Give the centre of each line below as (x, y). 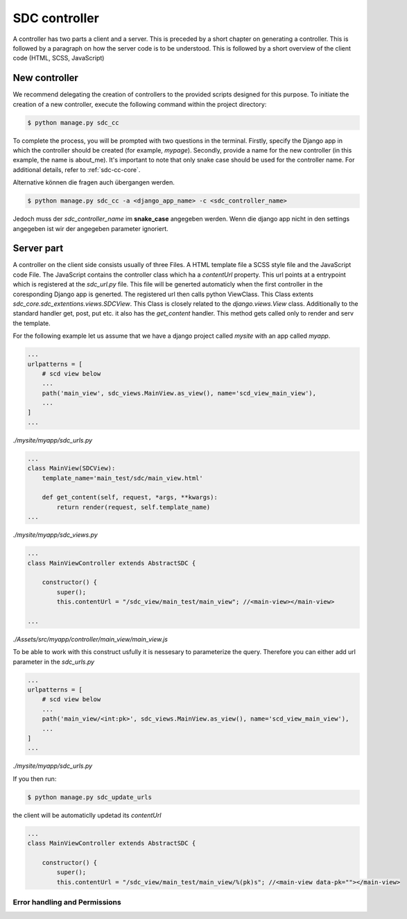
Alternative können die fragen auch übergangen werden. (94, 182)
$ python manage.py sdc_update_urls (90, 797)
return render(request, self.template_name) (133, 507)
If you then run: (35, 779)
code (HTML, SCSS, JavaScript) (59, 58)
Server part (38, 249)
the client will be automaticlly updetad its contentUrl (87, 815)
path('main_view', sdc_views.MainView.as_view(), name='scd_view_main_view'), (179, 393)
